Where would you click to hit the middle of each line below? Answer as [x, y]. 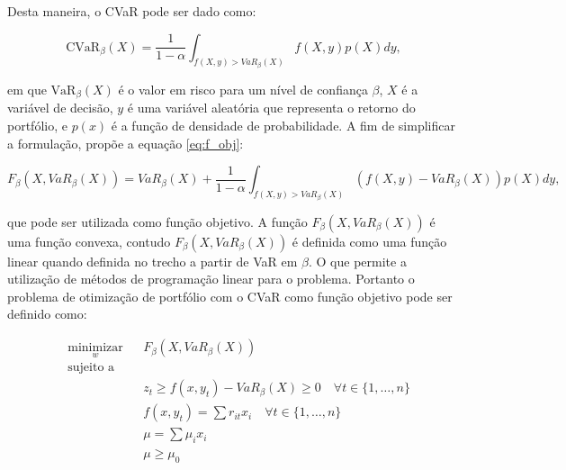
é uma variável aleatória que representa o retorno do [271, 108]
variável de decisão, [60, 108]
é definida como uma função [369, 241]
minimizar [95, 348]
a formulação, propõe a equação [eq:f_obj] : [126, 143]
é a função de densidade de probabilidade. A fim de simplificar [283, 126]
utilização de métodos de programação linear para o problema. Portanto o [211, 279]
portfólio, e [37, 126]
